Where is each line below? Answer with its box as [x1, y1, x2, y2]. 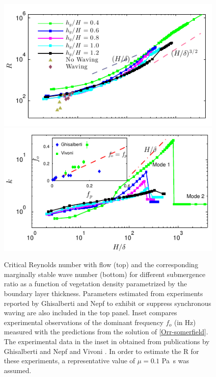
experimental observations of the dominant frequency [4, 317, 164, 327]
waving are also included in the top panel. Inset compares [4, 307, 177, 318]
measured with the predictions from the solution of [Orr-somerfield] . [4, 327, 208, 337]
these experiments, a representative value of [4, 355, 135, 366]
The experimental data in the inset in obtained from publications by [4, 336, 210, 346]
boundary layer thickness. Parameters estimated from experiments [4, 288, 203, 298]
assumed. [4, 365, 31, 375]
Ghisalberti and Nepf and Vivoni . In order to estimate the [4, 346, 181, 356]
